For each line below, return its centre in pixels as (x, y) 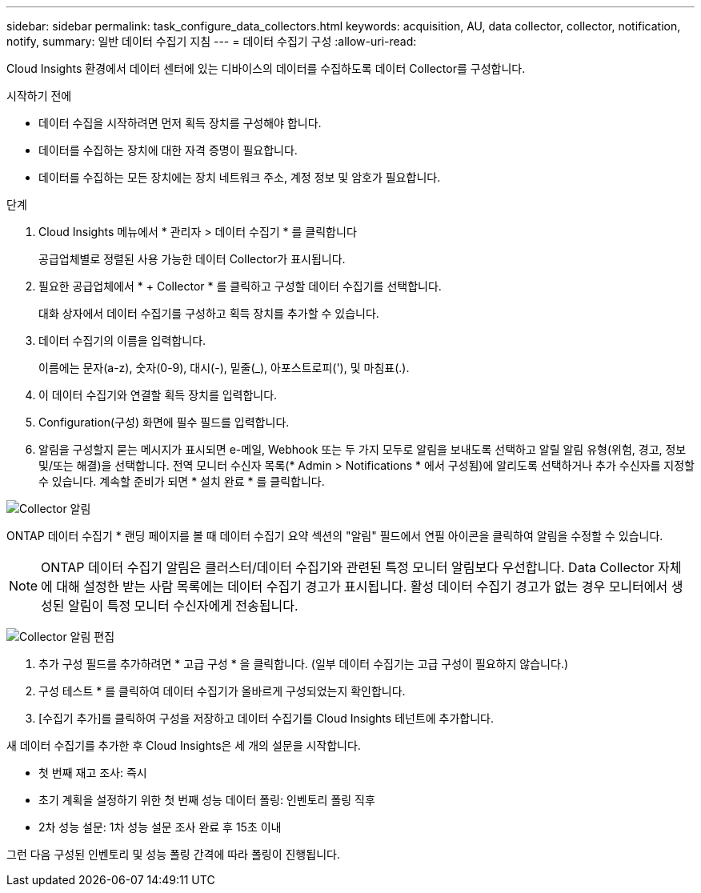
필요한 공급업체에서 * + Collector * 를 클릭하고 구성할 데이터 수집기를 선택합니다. (240, 286)
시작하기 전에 (39, 96)
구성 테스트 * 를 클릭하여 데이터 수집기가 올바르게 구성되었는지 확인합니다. (222, 691)
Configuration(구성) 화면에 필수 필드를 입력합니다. (164, 422)
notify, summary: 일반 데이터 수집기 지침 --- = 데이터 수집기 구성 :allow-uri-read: (212, 41)
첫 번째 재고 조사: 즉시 (93, 773)
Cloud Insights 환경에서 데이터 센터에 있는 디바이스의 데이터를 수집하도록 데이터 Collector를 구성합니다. (266, 68)
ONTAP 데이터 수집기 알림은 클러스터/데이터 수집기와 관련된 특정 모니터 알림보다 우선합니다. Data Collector (348, 567)
